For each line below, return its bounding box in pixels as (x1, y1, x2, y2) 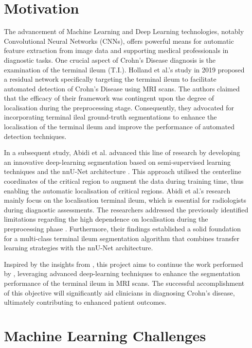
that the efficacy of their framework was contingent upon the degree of (4, 93, 214, 103)
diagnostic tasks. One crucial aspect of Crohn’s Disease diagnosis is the (4, 54, 216, 65)
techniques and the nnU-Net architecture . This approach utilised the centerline (4, 166, 241, 176)
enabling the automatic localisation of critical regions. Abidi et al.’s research (4, 185, 231, 195)
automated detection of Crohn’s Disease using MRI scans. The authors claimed (4, 83, 240, 93)
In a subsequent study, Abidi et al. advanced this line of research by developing (4, 147, 240, 157)
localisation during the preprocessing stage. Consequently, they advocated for (4, 102, 234, 112)
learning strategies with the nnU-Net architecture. (4, 243, 153, 253)
